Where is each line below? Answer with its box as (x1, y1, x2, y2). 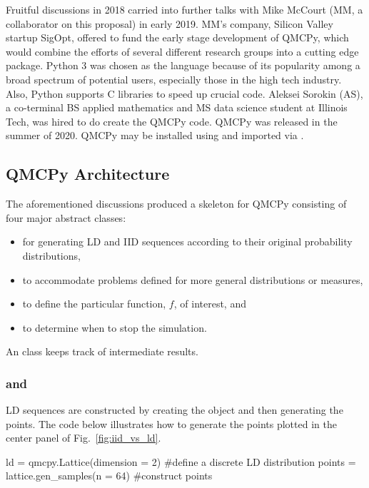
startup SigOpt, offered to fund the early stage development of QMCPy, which (6, 30, 349, 45)
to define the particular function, (22, 296, 166, 311)
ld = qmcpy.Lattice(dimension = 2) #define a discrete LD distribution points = (6, 454, 356, 469)
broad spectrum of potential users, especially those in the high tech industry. (6, 71, 342, 86)
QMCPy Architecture (6, 163, 170, 185)
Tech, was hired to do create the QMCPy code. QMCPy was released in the (6, 113, 338, 128)
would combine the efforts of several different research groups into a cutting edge (6, 44, 359, 59)
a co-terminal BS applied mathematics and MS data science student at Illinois (6, 100, 348, 115)
